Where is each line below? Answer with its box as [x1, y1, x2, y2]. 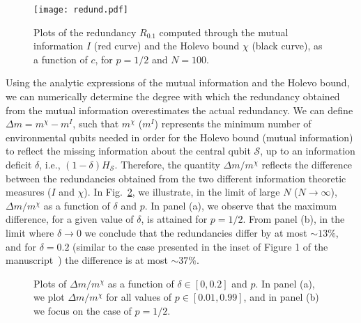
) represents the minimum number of [154, 116, 312, 131]
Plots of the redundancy [33, 24, 137, 39]
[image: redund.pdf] [33, 5, 129, 15]
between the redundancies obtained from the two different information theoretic [6, 171, 346, 185]
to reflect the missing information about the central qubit [6, 143, 251, 158]
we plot [33, 290, 65, 304]
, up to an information [260, 143, 355, 158]
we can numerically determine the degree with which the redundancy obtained [6, 89, 340, 104]
